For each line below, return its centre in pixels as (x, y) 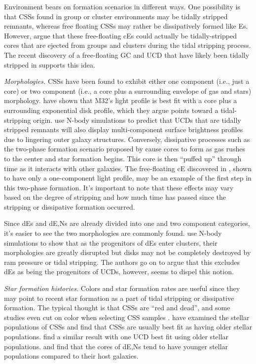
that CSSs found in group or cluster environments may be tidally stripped (116, 16)
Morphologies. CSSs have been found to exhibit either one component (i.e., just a (127, 81)
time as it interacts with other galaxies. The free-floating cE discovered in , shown (128, 168)
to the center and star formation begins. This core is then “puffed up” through (123, 158)
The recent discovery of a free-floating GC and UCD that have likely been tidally (127, 55)
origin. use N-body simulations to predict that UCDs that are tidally (137, 120)
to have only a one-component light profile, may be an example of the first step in (128, 178)
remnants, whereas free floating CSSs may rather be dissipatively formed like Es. (126, 26)
